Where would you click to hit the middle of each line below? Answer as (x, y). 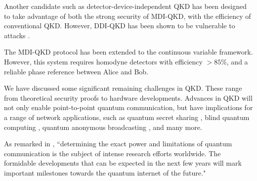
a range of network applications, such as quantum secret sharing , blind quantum (127, 117)
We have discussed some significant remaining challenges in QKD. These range (123, 88)
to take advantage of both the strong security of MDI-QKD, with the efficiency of (128, 16)
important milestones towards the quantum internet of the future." (105, 172)
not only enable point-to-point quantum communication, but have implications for (128, 107)
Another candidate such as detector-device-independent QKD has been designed (125, 6)
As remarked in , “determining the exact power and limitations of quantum (118, 144)
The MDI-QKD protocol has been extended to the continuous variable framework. (128, 52)
